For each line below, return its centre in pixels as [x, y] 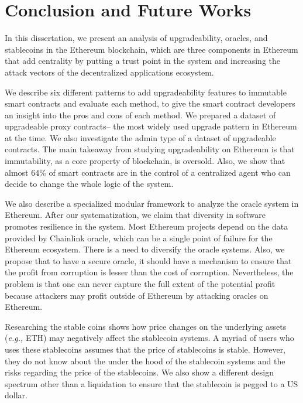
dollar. [16, 395]
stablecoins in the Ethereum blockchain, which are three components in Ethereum [151, 49]
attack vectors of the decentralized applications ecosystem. [109, 72]
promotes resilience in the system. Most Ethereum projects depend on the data [147, 226]
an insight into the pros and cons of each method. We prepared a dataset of [140, 115]
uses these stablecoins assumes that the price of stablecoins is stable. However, [145, 349]
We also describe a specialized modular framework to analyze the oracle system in [152, 203]
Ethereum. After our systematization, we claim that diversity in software [135, 215]
